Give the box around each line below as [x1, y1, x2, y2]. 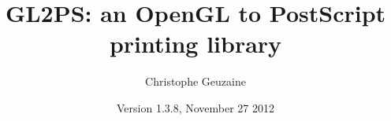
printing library [109, 27, 282, 60]
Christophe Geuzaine [145, 73, 246, 90]
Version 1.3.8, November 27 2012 [116, 99, 275, 115]
